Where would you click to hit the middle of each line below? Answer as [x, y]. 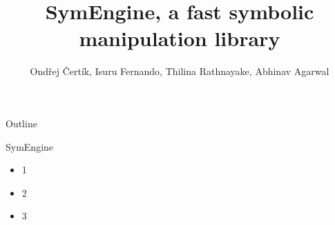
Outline [21, 123]
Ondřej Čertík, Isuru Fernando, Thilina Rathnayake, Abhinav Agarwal [180, 71]
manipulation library [180, 38]
